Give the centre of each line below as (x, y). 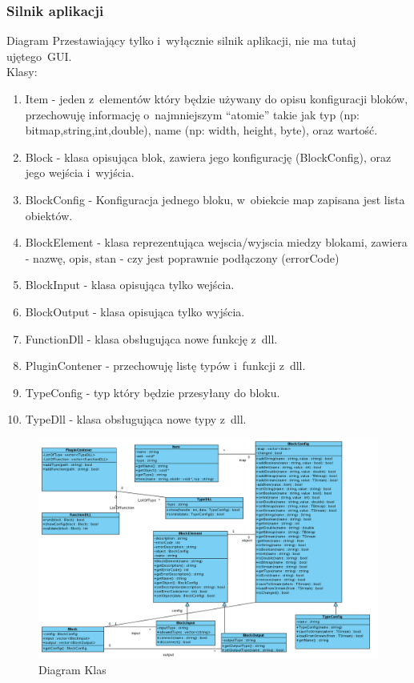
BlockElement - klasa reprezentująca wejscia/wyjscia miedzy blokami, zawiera (216, 242)
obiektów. (49, 215)
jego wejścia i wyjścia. (80, 173)
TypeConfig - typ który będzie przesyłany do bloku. (153, 392)
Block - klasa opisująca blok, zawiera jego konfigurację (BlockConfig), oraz (208, 157)
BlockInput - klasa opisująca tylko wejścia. (130, 285)
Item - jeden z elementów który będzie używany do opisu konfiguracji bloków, (217, 98)
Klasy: (22, 72)
